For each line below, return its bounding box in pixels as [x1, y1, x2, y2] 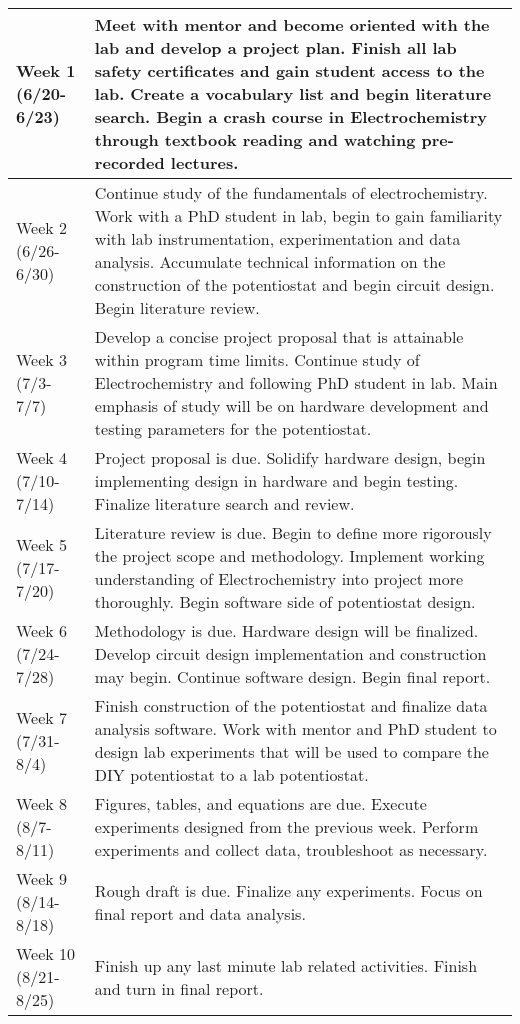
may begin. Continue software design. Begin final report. [94, 665, 491, 688]
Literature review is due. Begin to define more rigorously [94, 521, 492, 544]
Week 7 [16, 705, 68, 729]
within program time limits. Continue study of [94, 348, 420, 371]
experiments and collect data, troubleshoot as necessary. [94, 838, 488, 861]
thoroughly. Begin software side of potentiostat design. [94, 590, 476, 613]
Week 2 [16, 215, 68, 239]
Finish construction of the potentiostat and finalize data [94, 694, 488, 717]
